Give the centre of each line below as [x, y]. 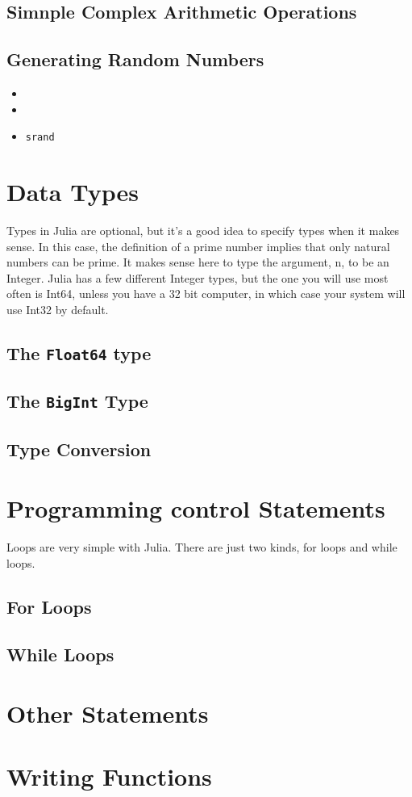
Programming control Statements [196, 508]
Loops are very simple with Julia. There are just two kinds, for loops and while [202, 547]
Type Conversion [79, 449]
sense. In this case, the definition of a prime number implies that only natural [198, 246]
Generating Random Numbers [135, 59]
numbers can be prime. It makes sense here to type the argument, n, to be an [198, 262]
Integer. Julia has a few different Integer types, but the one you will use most [198, 277]
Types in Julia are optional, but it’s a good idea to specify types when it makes [203, 230]
